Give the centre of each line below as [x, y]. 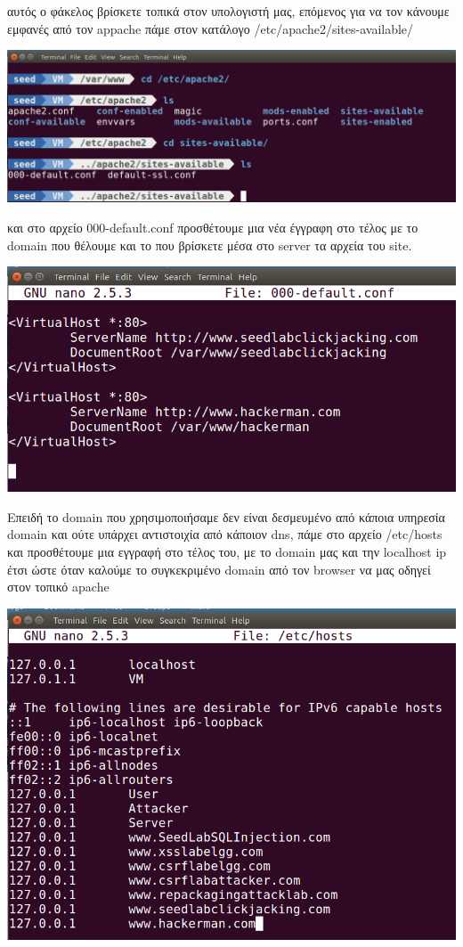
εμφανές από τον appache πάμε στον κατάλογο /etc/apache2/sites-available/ [211, 28]
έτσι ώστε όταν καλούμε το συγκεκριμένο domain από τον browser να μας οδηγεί [219, 569]
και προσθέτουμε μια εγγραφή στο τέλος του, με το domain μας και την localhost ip [227, 552]
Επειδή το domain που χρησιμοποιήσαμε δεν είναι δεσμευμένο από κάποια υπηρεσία [226, 516]
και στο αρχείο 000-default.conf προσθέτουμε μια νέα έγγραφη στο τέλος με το [213, 228]
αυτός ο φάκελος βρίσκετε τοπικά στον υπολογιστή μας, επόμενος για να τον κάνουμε [228, 11]
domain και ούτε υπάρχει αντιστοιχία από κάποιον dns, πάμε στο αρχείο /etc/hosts [225, 534]
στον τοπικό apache [58, 587]
